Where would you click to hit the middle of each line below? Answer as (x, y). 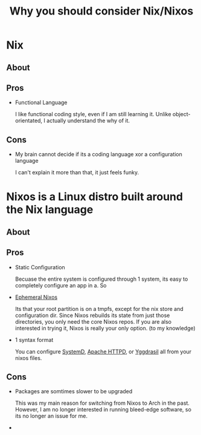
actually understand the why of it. (88, 121)
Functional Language (41, 103)
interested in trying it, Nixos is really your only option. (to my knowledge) (105, 328)
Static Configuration (40, 267)
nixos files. (28, 358)
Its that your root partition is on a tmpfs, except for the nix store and (99, 309)
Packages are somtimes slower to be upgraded (74, 391)
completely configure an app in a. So (61, 285)
